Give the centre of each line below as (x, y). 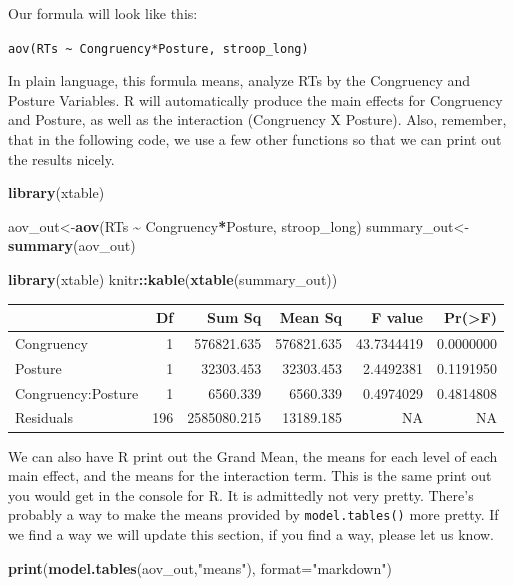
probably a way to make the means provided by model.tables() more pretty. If (253, 514)
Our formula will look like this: (103, 13)
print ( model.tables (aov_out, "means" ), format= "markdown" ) (200, 567)
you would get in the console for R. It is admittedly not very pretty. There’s (241, 494)
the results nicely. (61, 158)
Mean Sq (311, 317)
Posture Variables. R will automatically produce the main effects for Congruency (255, 99)
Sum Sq (234, 317)
